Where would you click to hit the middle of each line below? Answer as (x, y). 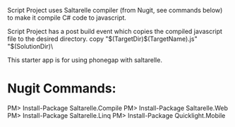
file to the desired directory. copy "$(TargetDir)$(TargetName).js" (102, 39)
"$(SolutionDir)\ (30, 46)
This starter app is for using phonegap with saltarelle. (85, 60)
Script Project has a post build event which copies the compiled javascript (115, 31)
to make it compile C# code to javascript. (67, 18)
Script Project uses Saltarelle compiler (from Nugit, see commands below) (115, 10)
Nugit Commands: (62, 89)
